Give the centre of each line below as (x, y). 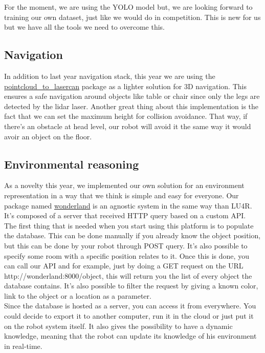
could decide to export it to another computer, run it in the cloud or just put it (129, 316)
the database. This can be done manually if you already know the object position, (132, 235)
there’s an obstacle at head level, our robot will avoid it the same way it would (128, 126)
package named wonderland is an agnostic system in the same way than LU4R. (128, 205)
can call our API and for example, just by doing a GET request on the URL (124, 266)
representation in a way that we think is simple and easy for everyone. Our (122, 195)
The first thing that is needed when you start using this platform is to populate (129, 225)
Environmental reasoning (72, 164)
